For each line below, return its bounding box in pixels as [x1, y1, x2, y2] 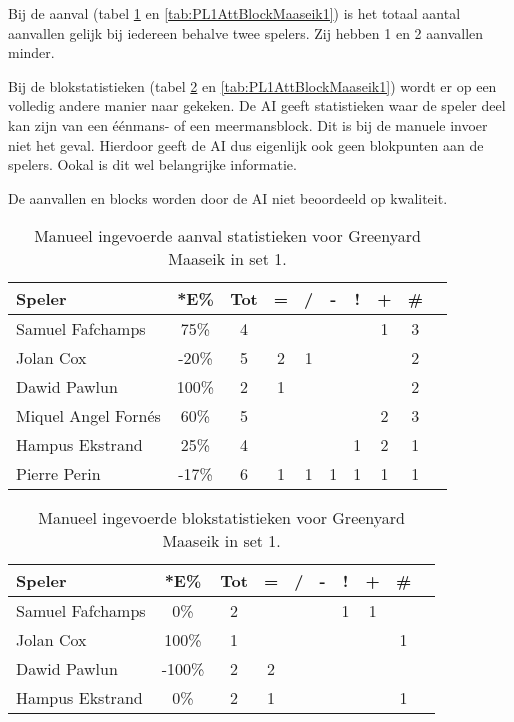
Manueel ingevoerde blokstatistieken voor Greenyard [38, 506, 405, 530]
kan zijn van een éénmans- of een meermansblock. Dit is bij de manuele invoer [8, 114, 488, 135]
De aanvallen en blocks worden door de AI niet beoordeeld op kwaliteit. [8, 187, 448, 208]
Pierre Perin [16, 462, 101, 486]
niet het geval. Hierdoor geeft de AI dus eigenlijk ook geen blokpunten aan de [8, 134, 484, 155]
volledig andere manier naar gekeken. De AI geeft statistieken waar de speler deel [8, 95, 506, 116]
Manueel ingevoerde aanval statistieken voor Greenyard [34, 224, 421, 248]
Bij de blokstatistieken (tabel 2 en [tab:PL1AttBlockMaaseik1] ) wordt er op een [8, 75, 497, 96]
